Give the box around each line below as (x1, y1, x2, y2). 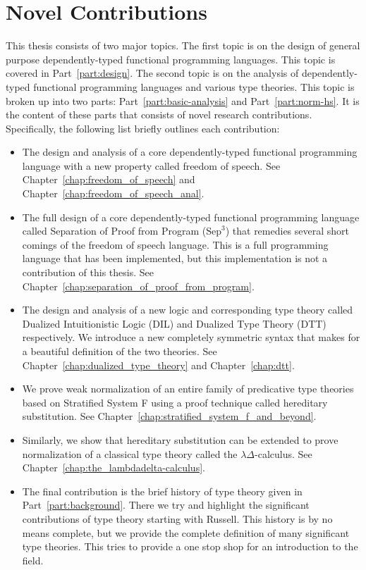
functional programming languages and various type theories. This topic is (33, 79, 355, 94)
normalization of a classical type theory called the (22, 446, 238, 461)
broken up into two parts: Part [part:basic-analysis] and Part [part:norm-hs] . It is (6, 93, 360, 108)
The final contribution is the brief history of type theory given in (22, 483, 303, 498)
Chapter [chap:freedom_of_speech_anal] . (22, 186, 205, 201)
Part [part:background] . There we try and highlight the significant (22, 497, 310, 512)
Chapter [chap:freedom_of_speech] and (22, 172, 195, 187)
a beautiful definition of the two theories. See (22, 344, 217, 358)
